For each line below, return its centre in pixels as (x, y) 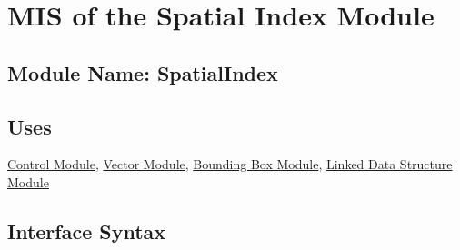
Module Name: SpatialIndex (143, 72)
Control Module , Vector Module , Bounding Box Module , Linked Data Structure (230, 164)
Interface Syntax (87, 230)
